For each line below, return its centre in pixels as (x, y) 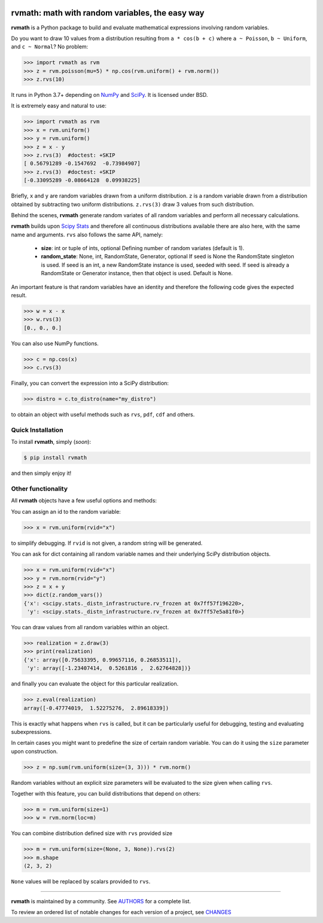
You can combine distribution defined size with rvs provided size (92, 833)
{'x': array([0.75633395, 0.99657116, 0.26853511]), (103, 660)
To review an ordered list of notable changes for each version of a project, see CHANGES (121, 912)
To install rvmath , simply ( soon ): (51, 442)
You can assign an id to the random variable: (66, 511)
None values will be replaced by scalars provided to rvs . (81, 882)
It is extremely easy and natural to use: (59, 106)
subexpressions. (31, 732)
